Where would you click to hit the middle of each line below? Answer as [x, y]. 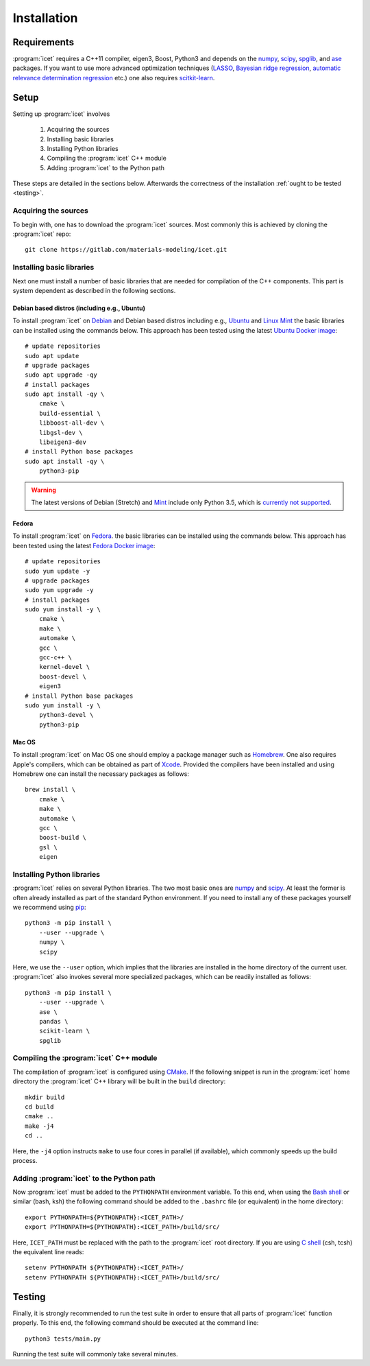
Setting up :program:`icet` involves [61, 114]
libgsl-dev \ [61, 433]
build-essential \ [70, 413]
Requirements [44, 42]
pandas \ [53, 1021]
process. [25, 1160]
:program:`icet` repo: [42, 234]
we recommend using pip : [49, 907]
